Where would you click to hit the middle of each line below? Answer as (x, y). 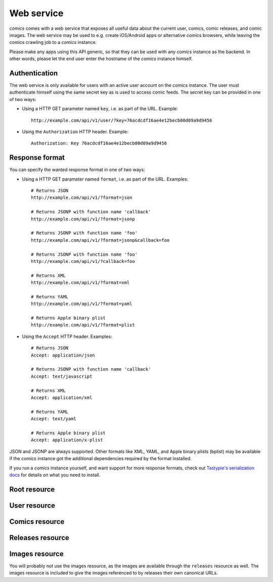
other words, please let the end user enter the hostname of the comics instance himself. (101, 59)
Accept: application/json (63, 355)
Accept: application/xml (62, 397)
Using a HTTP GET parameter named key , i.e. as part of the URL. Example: (100, 109)
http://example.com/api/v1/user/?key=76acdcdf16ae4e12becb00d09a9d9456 (122, 120)
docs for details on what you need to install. (55, 475)
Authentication (34, 73)
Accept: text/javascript (62, 376)
